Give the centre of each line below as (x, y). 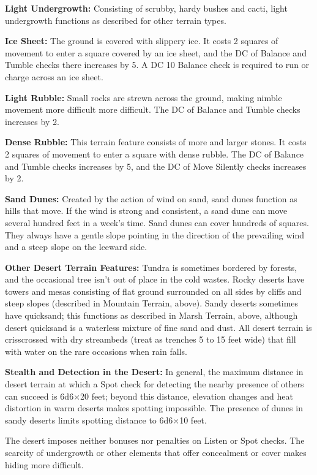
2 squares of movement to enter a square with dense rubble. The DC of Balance (155, 154)
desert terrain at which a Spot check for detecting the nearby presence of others (155, 384)
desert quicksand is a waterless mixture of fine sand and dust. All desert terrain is (158, 327)
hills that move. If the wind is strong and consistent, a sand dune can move (146, 211)
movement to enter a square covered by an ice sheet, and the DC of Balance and (156, 52)
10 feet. (193, 420)
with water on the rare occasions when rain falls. (96, 351)
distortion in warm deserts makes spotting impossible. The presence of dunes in (154, 408)
